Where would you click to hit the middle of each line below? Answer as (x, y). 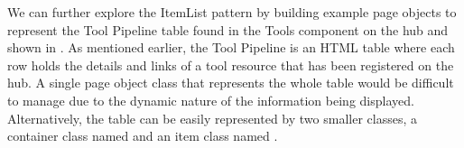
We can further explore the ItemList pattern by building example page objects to (232, 12)
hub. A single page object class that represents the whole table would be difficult (231, 83)
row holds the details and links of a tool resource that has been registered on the (231, 65)
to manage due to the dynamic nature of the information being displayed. (211, 100)
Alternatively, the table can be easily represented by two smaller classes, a (213, 118)
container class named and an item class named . (143, 136)
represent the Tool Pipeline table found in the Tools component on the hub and (228, 29)
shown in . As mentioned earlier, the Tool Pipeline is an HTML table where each (231, 47)
